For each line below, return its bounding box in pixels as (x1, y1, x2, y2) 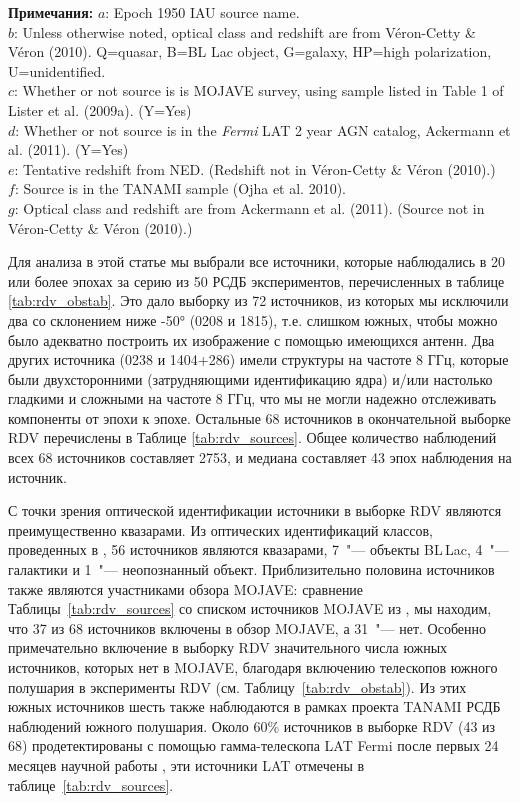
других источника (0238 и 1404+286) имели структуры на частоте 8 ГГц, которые (8, 349, 509, 370)
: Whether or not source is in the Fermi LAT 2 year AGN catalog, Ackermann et (15, 119, 511, 140)
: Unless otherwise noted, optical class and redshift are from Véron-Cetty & (14, 21, 476, 42)
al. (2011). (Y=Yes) (8, 139, 129, 160)
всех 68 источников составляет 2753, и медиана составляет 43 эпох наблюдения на (8, 447, 512, 468)
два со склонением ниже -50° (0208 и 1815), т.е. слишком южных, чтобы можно (8, 309, 498, 330)
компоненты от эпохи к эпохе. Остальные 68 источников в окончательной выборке (8, 407, 511, 428)
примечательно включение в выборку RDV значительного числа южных (8, 637, 448, 658)
